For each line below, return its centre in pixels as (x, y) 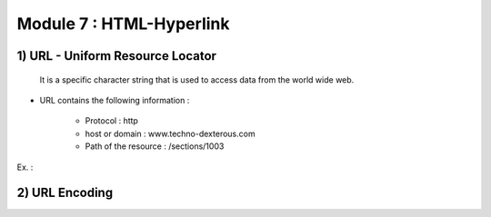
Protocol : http (111, 121)
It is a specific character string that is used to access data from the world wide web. (197, 79)
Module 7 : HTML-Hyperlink (123, 24)
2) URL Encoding (65, 193)
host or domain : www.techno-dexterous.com (170, 133)
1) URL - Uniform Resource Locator (117, 56)
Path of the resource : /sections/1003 (155, 146)
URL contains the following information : (115, 100)
